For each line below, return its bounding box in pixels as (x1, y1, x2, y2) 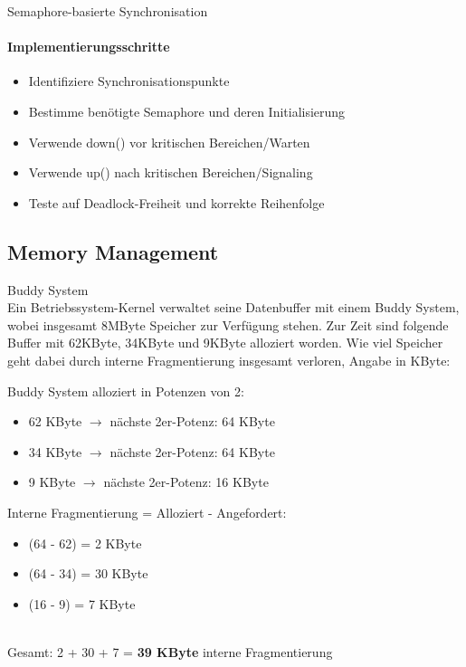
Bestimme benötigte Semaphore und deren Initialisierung (28, 101, 346, 120)
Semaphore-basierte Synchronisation (7, 2, 208, 20)
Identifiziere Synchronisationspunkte (28, 71, 230, 91)
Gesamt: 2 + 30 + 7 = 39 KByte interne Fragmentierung (7, 642, 333, 661)
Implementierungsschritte (7, 37, 170, 56)
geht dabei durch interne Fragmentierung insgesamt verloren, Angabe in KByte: (7, 350, 451, 369)
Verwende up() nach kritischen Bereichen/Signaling (28, 163, 313, 182)
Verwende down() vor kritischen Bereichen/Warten (28, 132, 310, 151)
